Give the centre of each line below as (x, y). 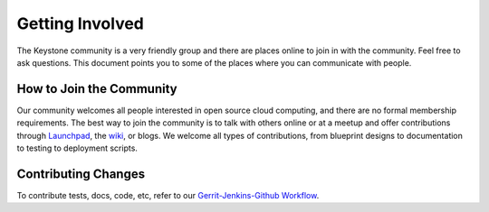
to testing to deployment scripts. (77, 148)
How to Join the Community (97, 89)
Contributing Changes (81, 174)
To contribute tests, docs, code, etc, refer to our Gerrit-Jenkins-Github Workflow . (168, 195)
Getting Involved (80, 23)
